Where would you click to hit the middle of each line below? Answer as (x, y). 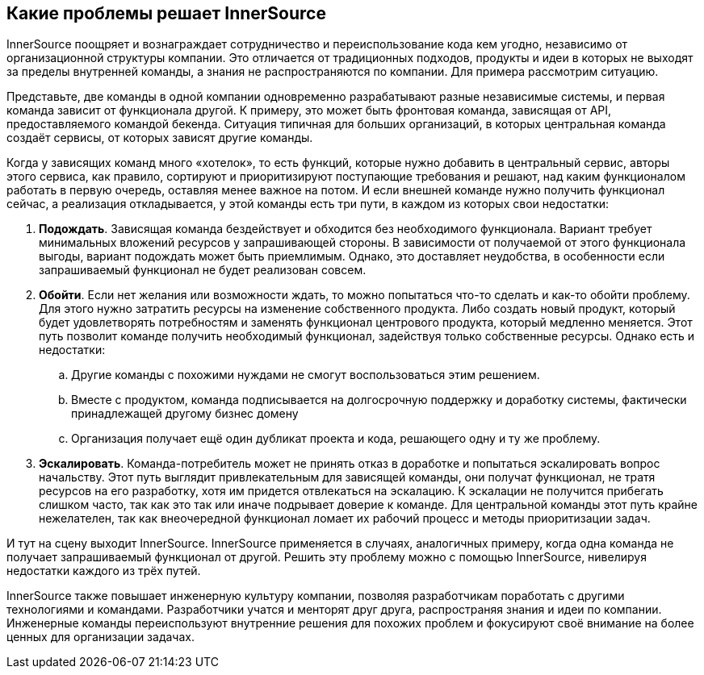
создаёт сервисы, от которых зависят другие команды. (160, 138)
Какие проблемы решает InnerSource (166, 13)
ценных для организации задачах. (101, 637)
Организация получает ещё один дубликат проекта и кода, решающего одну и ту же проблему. (336, 439)
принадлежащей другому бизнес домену (185, 414)
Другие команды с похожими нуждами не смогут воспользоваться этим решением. (306, 375)
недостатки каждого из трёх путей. (104, 571)
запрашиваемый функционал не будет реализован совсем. (203, 270)
